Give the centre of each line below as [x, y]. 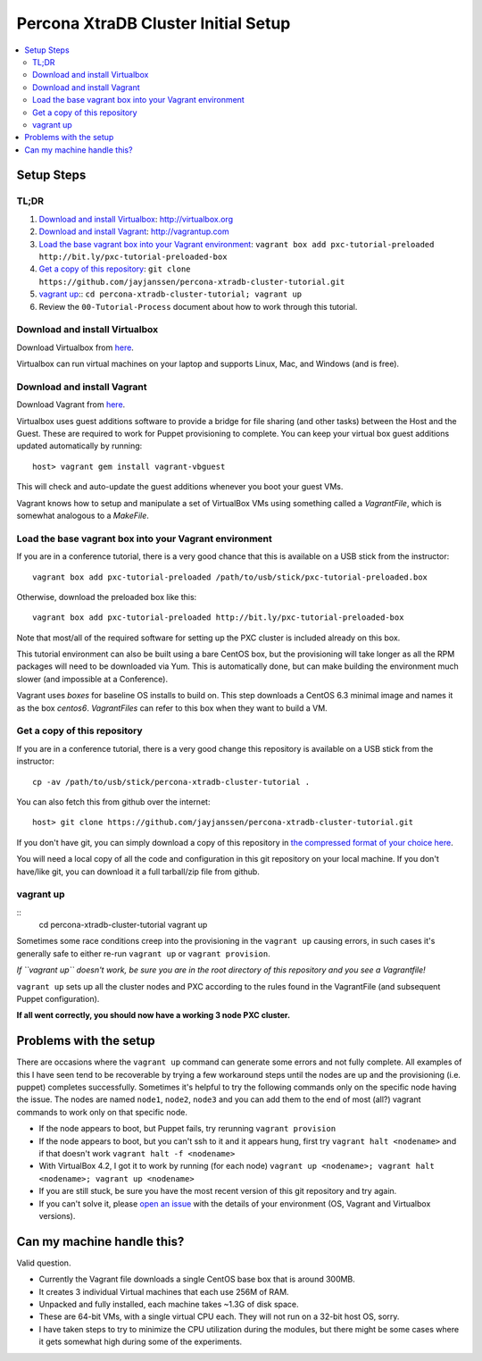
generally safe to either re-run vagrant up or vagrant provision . [144, 953]
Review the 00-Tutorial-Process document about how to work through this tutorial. [198, 306]
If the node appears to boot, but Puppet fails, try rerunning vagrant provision [187, 1129]
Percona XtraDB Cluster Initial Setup [154, 23]
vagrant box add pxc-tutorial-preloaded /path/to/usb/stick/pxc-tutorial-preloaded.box [230, 577]
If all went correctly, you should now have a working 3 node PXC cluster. [153, 1015]
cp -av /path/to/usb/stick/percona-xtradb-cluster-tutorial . [171, 782]
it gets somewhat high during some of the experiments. [141, 1342]
